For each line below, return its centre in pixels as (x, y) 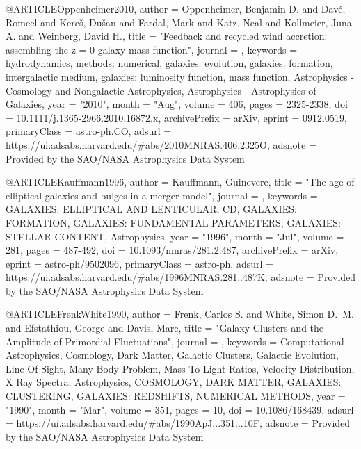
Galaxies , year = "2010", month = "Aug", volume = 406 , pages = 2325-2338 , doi (177, 104)
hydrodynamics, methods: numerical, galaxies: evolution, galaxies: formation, (169, 63)
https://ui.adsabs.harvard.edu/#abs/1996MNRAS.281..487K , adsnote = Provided (181, 277)
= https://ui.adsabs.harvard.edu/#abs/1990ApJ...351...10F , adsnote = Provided (178, 423)
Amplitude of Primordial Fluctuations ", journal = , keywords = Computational (175, 341)
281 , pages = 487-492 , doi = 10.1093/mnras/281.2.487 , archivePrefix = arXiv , (172, 250)
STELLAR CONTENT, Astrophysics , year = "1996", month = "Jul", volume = (175, 236)
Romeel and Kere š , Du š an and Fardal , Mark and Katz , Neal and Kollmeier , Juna (179, 22)
